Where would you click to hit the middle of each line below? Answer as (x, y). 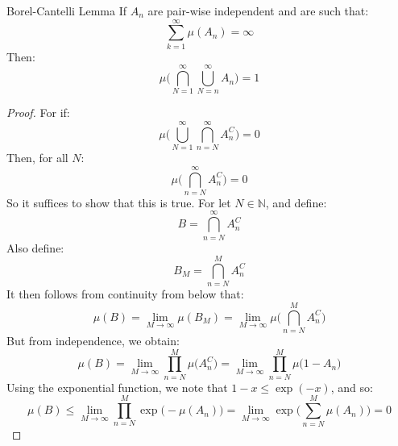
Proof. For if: (38, 113)
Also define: (35, 247)
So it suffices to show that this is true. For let (119, 202)
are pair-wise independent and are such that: (258, 10)
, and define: (296, 202)
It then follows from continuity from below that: (125, 294)
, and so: (352, 387)
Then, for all (37, 158)
